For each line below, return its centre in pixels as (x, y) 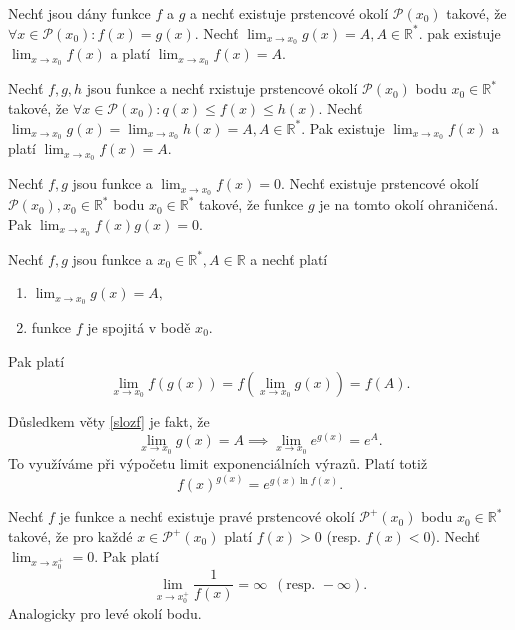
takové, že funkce (251, 204)
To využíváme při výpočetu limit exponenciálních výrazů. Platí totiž (218, 463)
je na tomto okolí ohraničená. (409, 204)
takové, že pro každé (70, 536)
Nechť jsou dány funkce (79, 13)
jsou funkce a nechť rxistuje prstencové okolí (222, 88)
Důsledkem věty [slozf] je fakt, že (109, 421)
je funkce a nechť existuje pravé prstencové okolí (207, 516)
